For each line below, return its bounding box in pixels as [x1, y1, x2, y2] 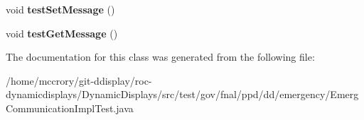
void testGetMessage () [6, 25, 118, 40]
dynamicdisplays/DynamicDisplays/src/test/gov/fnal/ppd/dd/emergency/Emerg [6, 87, 359, 102]
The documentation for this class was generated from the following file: [6, 49, 315, 64]
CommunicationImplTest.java [6, 100, 134, 115]
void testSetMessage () [6, 2, 115, 16]
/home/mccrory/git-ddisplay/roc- [6, 73, 152, 88]
